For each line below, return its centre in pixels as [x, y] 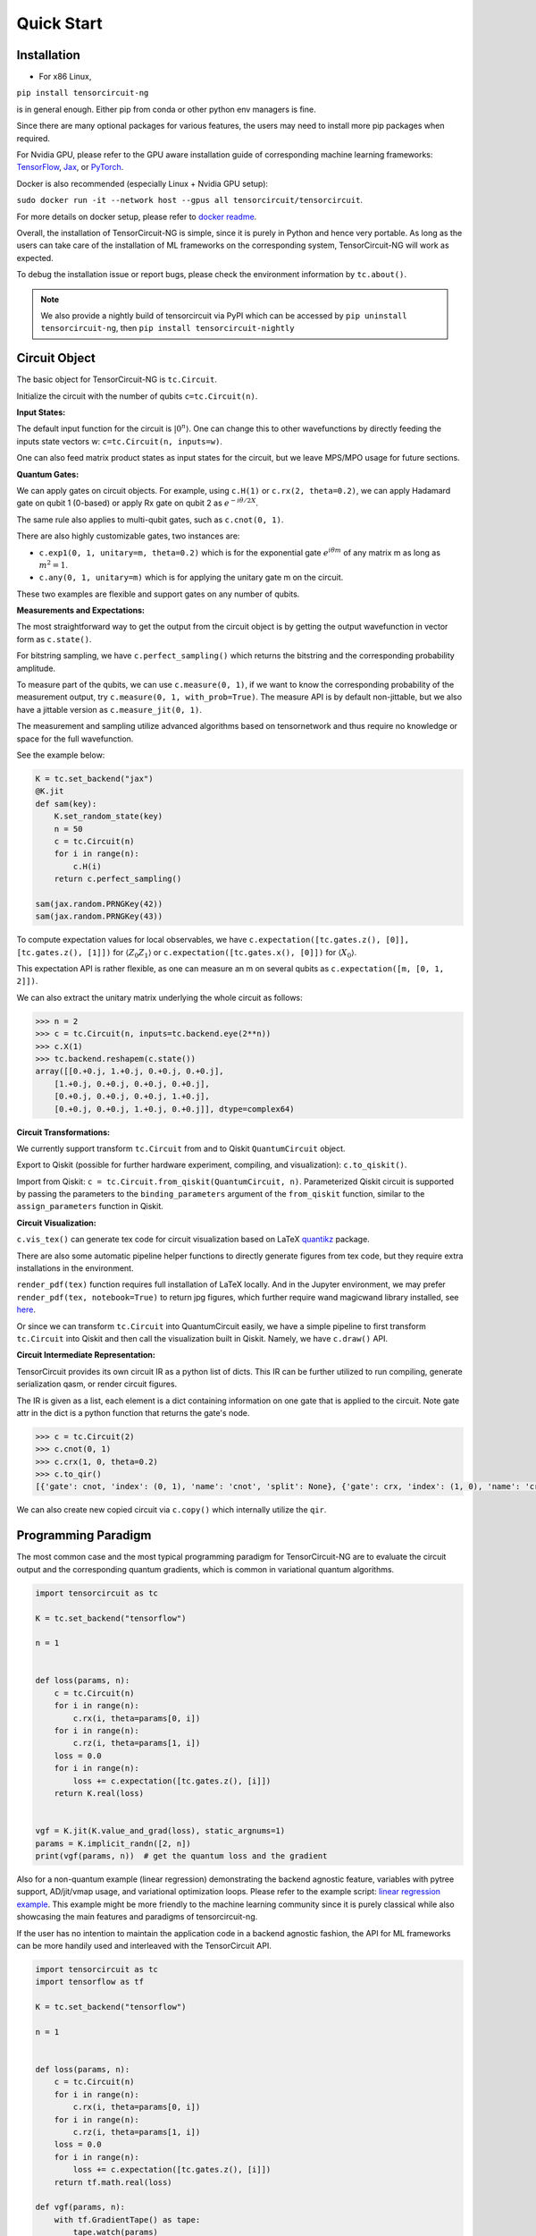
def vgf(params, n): [80, 2207]
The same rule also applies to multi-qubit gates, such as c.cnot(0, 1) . [150, 520]
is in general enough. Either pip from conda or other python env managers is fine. [166, 109]
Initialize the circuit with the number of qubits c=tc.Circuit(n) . [137, 396]
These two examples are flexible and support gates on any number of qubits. [158, 594]
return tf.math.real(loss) [113, 2182]
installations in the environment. [75, 1268]
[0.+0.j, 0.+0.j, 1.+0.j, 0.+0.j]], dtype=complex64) [174, 1109]
